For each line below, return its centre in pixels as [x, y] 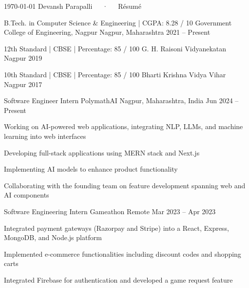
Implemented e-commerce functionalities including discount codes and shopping [123, 254]
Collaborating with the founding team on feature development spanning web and [125, 185]
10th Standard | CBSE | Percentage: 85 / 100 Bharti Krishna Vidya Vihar [115, 74]
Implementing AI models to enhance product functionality [91, 169]
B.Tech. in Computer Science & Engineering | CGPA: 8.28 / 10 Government [118, 22]
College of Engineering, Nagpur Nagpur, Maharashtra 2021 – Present [107, 32]
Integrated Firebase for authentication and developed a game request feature [118, 279]
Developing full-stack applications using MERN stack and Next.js [102, 152]
